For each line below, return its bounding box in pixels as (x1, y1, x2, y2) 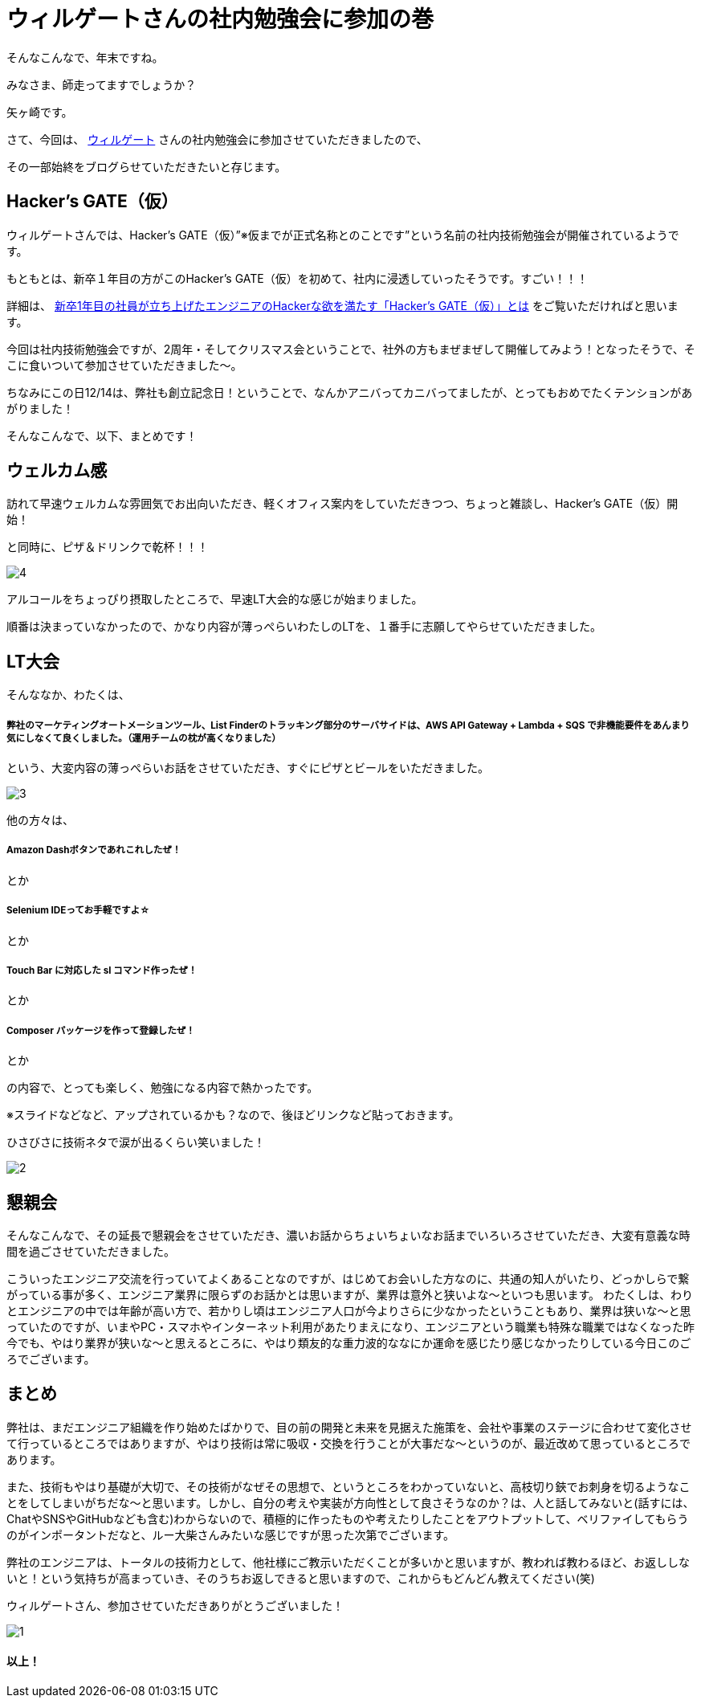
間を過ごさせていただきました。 (6, 1244, 175, 1259)
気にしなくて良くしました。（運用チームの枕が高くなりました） (6, 732, 281, 744)
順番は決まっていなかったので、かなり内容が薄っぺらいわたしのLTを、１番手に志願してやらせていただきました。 (6, 619, 602, 634)
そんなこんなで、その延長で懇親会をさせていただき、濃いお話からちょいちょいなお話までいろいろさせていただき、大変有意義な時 (6, 1228, 691, 1243)
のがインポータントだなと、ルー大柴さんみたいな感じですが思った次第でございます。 (6, 1527, 455, 1542)
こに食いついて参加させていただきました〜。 (6, 358, 242, 372)
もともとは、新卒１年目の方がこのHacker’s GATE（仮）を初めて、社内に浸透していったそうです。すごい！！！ (6, 271, 589, 285)
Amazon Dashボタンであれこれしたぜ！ (6, 844, 181, 856)
